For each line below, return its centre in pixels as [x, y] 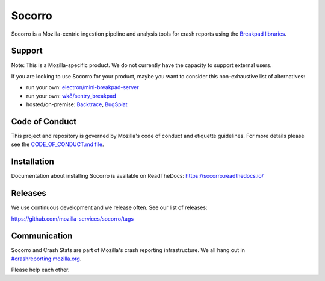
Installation [32, 162]
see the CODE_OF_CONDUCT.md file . [57, 144]
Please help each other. [40, 270]
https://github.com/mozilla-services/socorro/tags [73, 219]
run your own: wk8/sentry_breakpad [71, 96]
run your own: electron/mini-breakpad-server [82, 87]
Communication [42, 236]
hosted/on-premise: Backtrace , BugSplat [77, 104]
